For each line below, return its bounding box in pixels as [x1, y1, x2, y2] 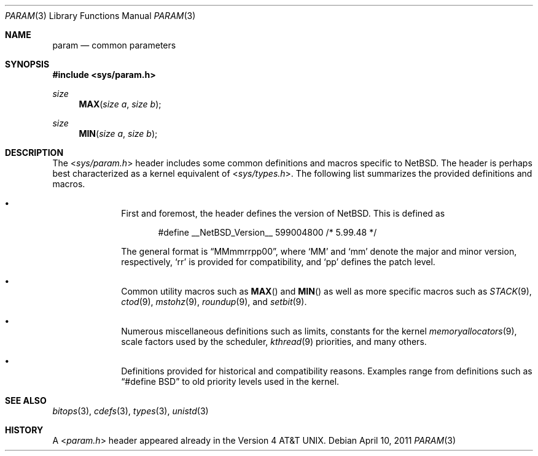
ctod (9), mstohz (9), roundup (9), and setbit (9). [121, 296, 307, 307]
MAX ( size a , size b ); [79, 99, 162, 109]
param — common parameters [52, 40, 176, 50]
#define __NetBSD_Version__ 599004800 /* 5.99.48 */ [158, 227, 377, 238]
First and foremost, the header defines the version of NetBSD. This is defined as [121, 208, 445, 218]
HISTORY [5, 425, 44, 435]
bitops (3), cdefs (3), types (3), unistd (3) [52, 406, 209, 416]
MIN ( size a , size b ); [79, 128, 158, 139]
